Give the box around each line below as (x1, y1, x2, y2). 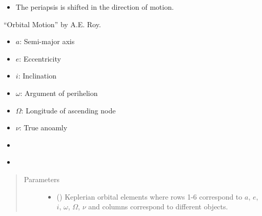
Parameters (24, 173, 59, 184)
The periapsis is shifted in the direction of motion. (15, 2, 174, 12)
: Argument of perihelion (20, 87, 98, 98)
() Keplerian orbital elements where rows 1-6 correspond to (56, 191, 243, 202)
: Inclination (18, 70, 56, 81)
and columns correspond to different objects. (88, 201, 228, 212)
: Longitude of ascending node (21, 105, 116, 115)
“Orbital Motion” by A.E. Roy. (4, 18, 101, 29)
